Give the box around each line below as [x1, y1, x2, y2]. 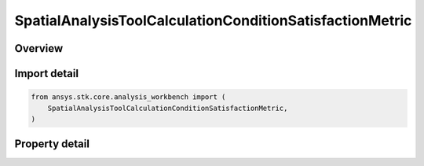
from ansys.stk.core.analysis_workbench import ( [31, 93, 226, 101]
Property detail [14, 138, 90, 151]
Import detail [14, 67, 79, 80]
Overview [14, 42, 64, 55]
